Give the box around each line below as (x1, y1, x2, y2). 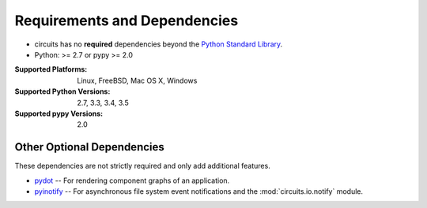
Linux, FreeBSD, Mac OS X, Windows (77, 76, 198, 85)
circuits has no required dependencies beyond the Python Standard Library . (34, 39, 283, 49)
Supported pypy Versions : (14, 109, 103, 118)
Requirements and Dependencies (14, 12, 239, 29)
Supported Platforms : (14, 65, 88, 74)
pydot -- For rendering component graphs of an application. (34, 176, 230, 185)
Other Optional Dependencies (14, 140, 165, 154)
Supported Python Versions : (14, 87, 111, 96)
